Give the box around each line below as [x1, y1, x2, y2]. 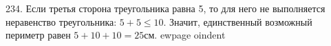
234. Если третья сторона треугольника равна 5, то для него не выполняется [6, 1, 325, 15]
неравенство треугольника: [6, 14, 117, 28]
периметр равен [6, 28, 71, 42]
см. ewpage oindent [144, 28, 226, 42]
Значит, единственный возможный [169, 14, 312, 28]
